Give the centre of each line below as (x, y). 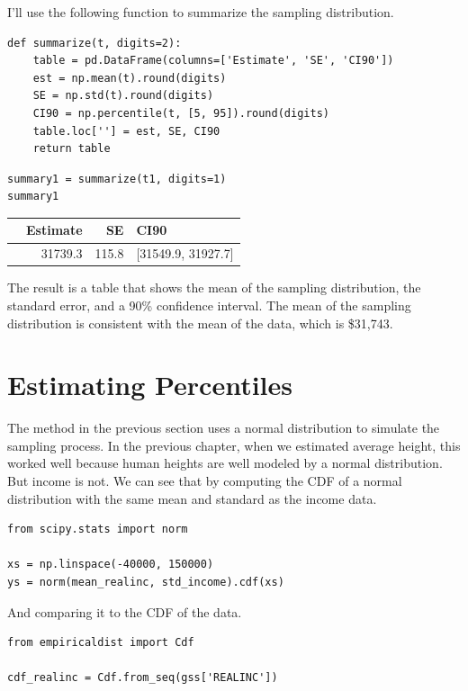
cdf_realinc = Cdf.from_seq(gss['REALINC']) (143, 678)
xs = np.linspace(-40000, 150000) (111, 565)
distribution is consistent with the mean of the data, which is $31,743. (200, 323)
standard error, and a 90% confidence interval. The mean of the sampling (209, 305)
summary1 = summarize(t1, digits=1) (117, 179)
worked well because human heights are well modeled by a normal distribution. (225, 463)
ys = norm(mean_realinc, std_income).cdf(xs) (146, 583)
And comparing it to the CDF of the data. (125, 611)
